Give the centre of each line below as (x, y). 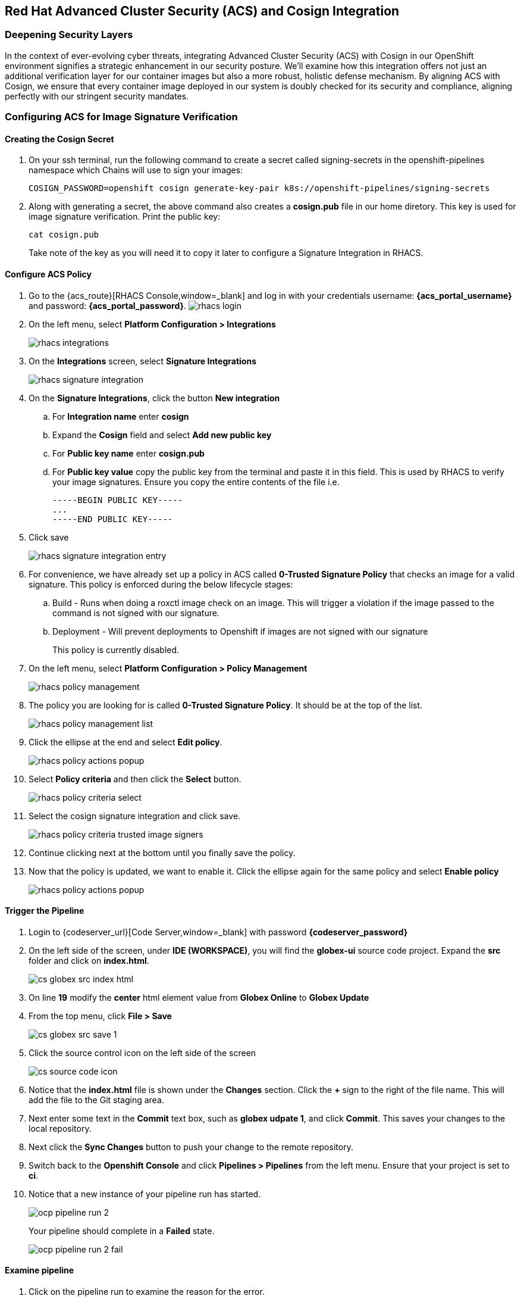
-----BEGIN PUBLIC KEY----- (118, 500)
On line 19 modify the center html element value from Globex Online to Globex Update (199, 997)
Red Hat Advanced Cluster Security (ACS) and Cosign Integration (202, 11)
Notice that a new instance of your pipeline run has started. (145, 1194)
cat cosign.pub (64, 235)
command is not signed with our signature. (136, 613)
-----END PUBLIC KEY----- (113, 519)
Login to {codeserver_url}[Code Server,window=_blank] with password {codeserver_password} (218, 932)
